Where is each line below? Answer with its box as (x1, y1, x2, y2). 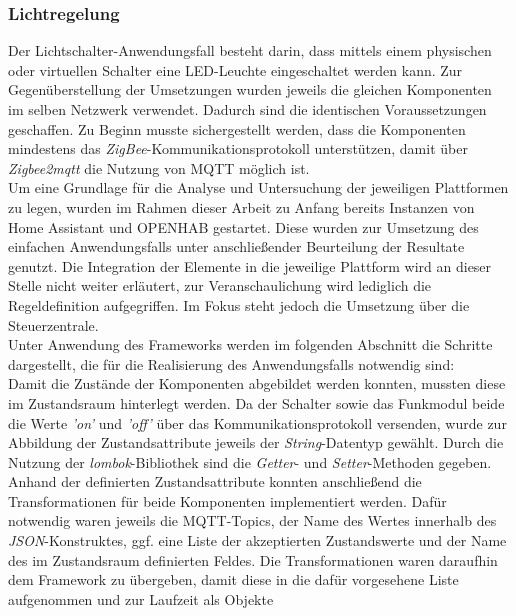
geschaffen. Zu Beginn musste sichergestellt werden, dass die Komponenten (8, 118, 466, 139)
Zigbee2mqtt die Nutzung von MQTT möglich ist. (8, 157, 310, 178)
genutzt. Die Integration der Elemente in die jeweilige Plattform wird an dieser (8, 255, 492, 276)
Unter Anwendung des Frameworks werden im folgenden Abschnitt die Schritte (8, 334, 493, 355)
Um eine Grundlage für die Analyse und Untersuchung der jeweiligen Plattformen (8, 177, 509, 198)
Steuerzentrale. (8, 314, 99, 335)
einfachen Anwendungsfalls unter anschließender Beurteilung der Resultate (8, 236, 465, 257)
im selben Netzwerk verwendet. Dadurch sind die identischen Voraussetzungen (8, 99, 487, 119)
